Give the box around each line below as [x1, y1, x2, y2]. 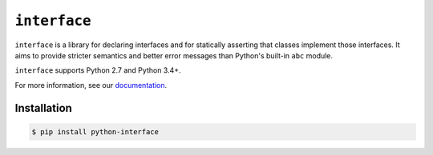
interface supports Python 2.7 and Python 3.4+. [14, 66, 181, 75]
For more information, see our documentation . [14, 80, 168, 89]
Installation [14, 101, 72, 115]
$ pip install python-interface [31, 127, 160, 136]
